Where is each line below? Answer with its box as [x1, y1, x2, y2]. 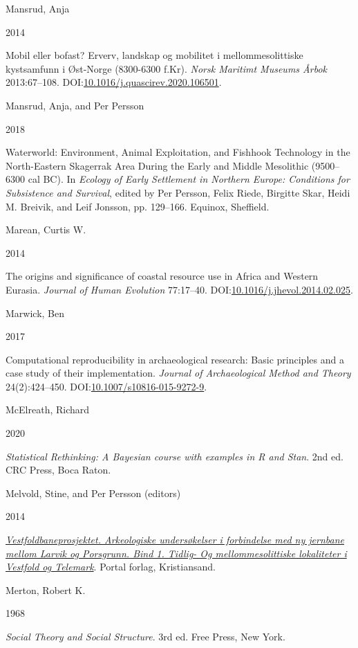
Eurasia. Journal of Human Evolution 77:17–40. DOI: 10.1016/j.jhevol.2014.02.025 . [6, 282, 353, 296]
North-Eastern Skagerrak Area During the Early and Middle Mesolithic [6, 158, 309, 172]
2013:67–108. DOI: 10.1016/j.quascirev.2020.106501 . [6, 75, 222, 89]
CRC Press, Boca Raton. [6, 462, 111, 477]
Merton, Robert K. [6, 582, 86, 597]
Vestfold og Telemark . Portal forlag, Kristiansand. [6, 559, 216, 574]
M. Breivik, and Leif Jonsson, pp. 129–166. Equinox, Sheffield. [6, 199, 270, 213]
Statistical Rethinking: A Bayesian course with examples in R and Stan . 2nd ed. [6, 449, 343, 463]
